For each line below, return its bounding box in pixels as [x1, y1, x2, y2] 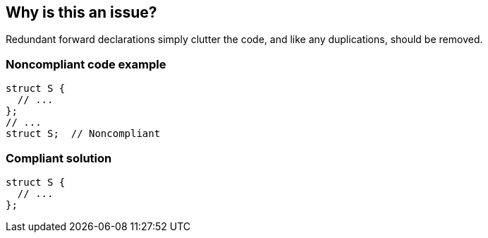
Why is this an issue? [6, 4, 157, 21]
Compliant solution [6, 150, 112, 165]
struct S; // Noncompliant [6, 128, 161, 140]
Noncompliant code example [6, 56, 166, 71]
